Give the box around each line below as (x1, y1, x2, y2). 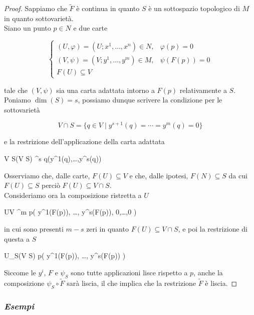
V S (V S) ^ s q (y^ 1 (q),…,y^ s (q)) (4, 153, 102, 164)
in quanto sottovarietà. (4, 13, 74, 23)
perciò (41, 180, 60, 190)
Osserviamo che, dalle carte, (4, 170, 90, 180)
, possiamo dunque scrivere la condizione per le (78, 94, 222, 105)
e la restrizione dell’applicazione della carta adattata (4, 136, 165, 147)
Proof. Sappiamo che (4, 3, 67, 14)
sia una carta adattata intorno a (56, 84, 155, 95)
